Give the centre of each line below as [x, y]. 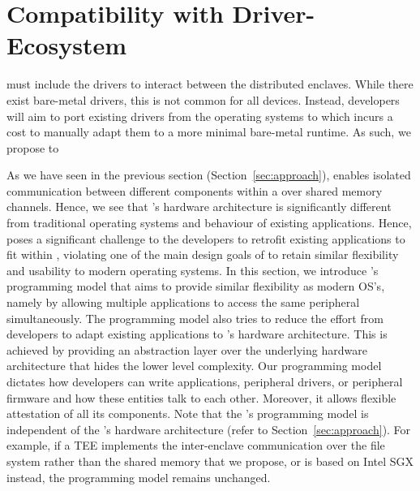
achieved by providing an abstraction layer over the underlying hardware [187, 349]
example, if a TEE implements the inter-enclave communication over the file [196, 445]
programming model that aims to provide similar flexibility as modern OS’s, [196, 286]
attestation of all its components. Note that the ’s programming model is [188, 413]
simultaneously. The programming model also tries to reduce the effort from [195, 318]
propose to [33, 147]
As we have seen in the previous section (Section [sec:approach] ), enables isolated [209, 175]
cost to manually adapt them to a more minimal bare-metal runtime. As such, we [209, 132]
